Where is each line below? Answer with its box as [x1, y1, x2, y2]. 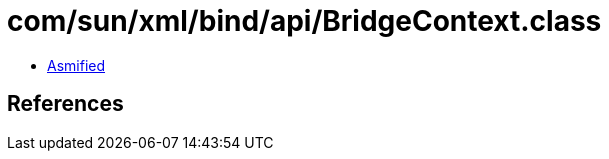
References [7, 91, 124, 117]
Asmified [47, 56, 106, 74]
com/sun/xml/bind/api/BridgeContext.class [7, 4, 602, 38]
